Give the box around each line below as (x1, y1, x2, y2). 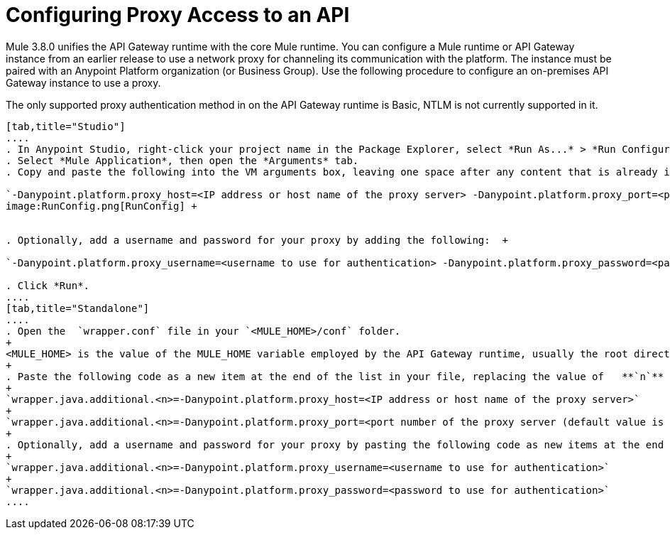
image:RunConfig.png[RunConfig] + (6, 200, 197, 212)
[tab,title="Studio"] (6, 120, 126, 132)
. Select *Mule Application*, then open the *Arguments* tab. (6, 154, 359, 166)
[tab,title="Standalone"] (6, 302, 150, 314)
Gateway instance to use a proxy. (6, 76, 161, 89)
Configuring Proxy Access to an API (6, 3, 350, 27)
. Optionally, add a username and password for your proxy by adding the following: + (6, 234, 509, 246)
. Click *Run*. (6, 279, 90, 291)
